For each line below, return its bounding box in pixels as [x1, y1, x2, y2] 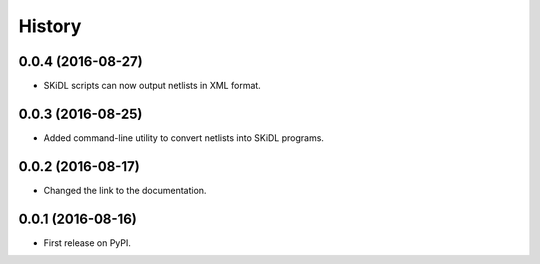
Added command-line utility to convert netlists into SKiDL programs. [43, 131, 325, 144]
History [18, 15, 82, 37]
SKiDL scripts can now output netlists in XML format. [43, 80, 262, 92]
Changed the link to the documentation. [43, 184, 207, 196]
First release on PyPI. [43, 236, 132, 249]
